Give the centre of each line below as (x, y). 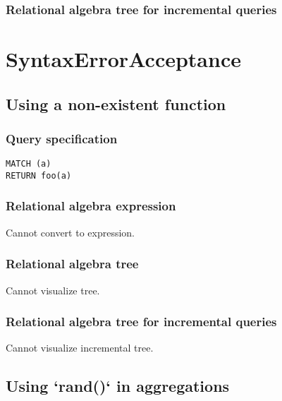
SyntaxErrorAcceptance (123, 59)
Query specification (62, 138)
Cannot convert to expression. (70, 232)
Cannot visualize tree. (53, 290)
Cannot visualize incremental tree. (80, 348)
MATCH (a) (29, 164)
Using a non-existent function (116, 103)
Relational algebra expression (91, 206)
